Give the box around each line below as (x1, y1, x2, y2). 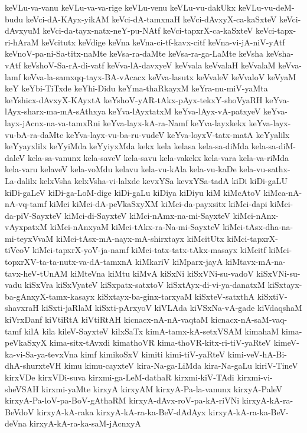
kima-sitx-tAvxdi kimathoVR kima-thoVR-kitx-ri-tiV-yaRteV (49, 336, 272, 349)
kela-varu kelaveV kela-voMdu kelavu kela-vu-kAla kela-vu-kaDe (5, 163, 237, 175)
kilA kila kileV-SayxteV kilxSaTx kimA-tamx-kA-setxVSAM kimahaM (24, 324, 279, 337)
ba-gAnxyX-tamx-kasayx (5, 290, 95, 302)
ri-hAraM (5, 35, 39, 48)
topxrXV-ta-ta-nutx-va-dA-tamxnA (5, 255, 133, 268)
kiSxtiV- (257, 290, 288, 302)
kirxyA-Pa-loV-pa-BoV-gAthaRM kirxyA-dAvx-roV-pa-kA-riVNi (5, 394, 240, 406)
